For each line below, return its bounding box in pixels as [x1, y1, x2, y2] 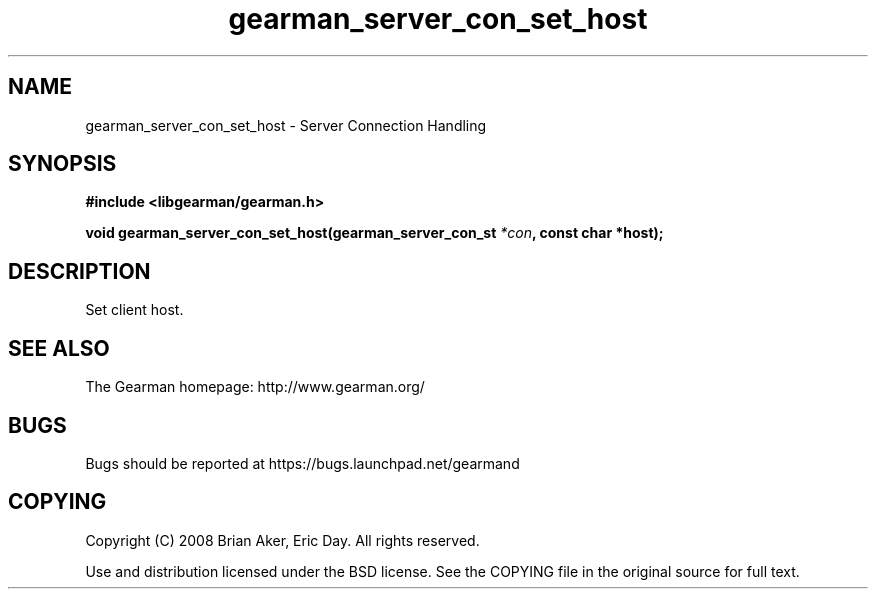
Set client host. [85, 301, 184, 319]
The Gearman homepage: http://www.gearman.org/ [85, 378, 425, 396]
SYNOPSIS [8, 151, 117, 177]
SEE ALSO [8, 335, 110, 361]
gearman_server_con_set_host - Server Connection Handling [85, 116, 487, 134]
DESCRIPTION [8, 258, 151, 284]
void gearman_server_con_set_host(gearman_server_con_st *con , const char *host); [85, 224, 664, 242]
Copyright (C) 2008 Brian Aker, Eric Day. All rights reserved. [85, 531, 480, 549]
